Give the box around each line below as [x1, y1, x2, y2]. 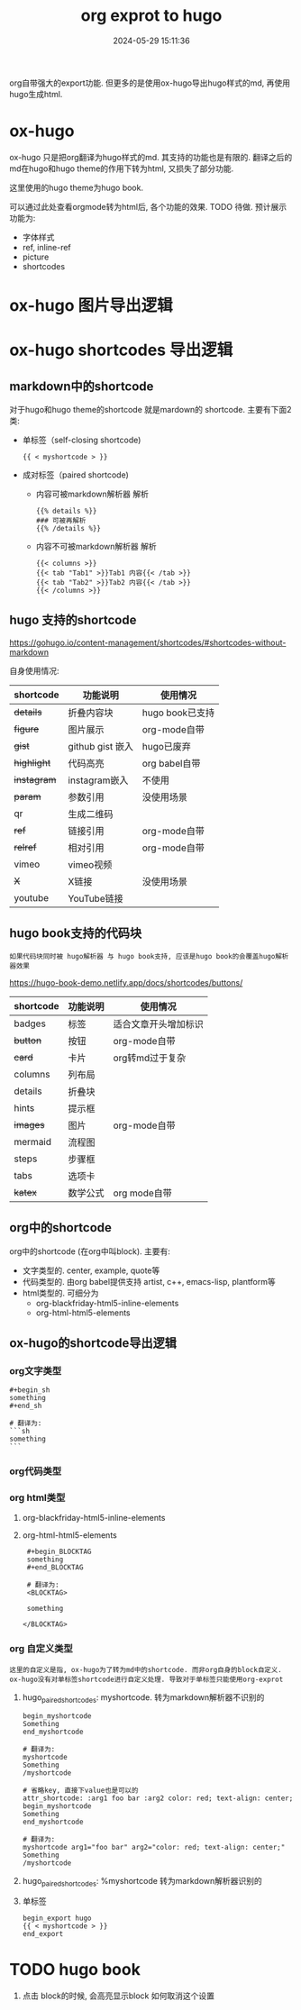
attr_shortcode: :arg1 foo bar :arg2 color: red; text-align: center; [22, 1794, 294, 1803]
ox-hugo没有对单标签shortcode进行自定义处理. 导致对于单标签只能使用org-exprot [9, 1675, 284, 1684]
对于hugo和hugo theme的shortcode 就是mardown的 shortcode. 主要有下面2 [9, 405, 292, 415]
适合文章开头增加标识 [113, 1017, 205, 1030]
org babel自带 [141, 757, 201, 769]
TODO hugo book [9, 1960, 141, 1980]
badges [14, 1017, 47, 1030]
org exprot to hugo [80, 5, 223, 26]
